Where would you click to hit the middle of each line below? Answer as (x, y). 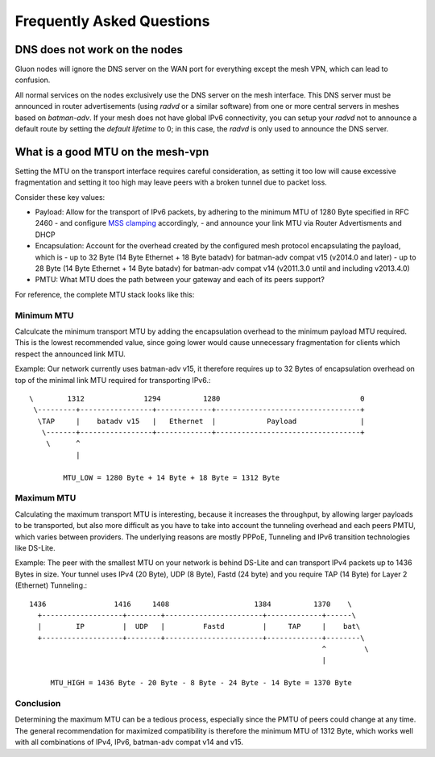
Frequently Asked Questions (112, 21)
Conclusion (38, 704)
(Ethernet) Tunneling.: (51, 585)
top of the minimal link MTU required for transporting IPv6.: (113, 380)
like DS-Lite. (35, 547)
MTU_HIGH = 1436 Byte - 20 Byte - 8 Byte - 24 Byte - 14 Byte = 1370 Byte (201, 683)
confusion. (33, 80)
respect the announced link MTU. (70, 354)
